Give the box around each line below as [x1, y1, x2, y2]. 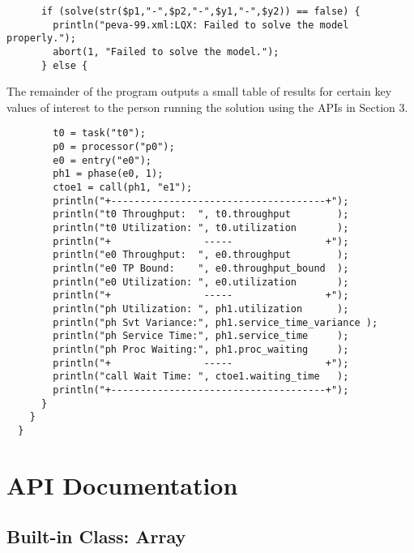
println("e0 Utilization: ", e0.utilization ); [53, 276, 349, 288]
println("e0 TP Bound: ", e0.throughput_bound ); [53, 263, 349, 275]
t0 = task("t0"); [53, 127, 146, 139]
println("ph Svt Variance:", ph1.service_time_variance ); [53, 316, 378, 328]
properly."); [6, 32, 76, 45]
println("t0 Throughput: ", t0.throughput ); [53, 208, 349, 221]
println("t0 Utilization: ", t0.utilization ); [53, 222, 349, 234]
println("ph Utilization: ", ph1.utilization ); [53, 303, 349, 315]
